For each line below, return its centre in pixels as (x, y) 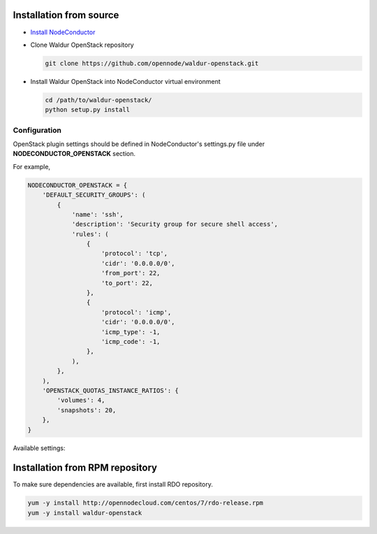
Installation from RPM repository (85, 468)
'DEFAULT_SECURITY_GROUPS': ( (94, 195)
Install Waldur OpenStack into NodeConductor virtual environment (126, 81)
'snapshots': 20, (87, 410)
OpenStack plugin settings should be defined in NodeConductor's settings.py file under (139, 144)
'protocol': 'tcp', (134, 254)
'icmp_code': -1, (131, 341)
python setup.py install (88, 110)
